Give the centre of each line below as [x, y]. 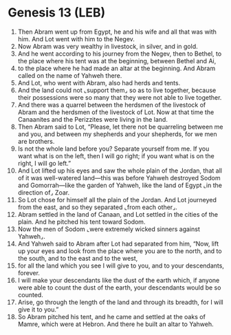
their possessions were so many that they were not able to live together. [120, 97]
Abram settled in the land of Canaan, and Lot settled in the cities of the [118, 214]
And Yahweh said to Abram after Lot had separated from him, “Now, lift [118, 244]
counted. [30, 294]
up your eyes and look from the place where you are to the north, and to [120, 251]
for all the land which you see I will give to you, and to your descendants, [121, 266]
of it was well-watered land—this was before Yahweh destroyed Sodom [119, 177]
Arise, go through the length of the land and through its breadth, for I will [120, 302]
